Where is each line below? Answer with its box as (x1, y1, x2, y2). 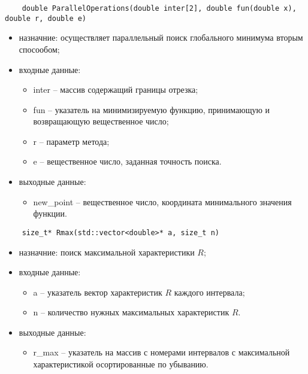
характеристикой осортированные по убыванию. (33, 358, 209, 370)
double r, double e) (5, 14, 87, 23)
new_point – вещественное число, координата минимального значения (33, 195, 292, 208)
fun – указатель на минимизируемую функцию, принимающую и (33, 103, 270, 115)
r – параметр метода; (33, 135, 110, 147)
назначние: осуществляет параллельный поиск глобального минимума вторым (19, 31, 303, 44)
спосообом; (19, 42, 60, 55)
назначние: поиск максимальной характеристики (19, 245, 195, 258)
